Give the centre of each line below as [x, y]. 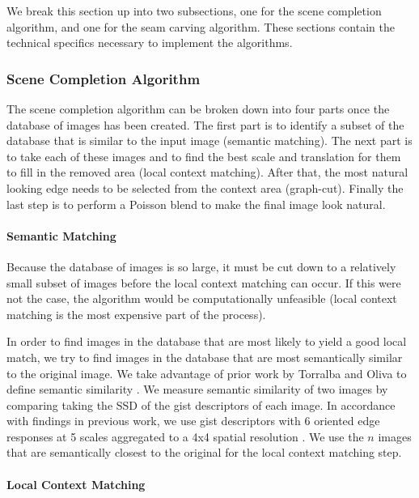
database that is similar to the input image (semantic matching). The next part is [209, 140]
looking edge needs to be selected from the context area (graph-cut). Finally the [205, 187]
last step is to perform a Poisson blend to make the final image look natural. [196, 204]
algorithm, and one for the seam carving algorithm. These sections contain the [201, 26]
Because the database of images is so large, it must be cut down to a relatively [201, 266]
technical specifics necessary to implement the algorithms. [150, 43]
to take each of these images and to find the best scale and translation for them [204, 156]
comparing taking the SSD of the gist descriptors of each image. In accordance [201, 404]
